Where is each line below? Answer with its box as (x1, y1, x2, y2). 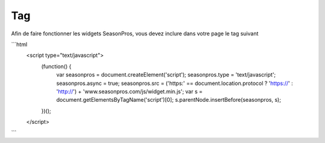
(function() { (41, 63, 72, 70)
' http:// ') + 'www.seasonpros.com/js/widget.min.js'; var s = (56, 87, 203, 95)
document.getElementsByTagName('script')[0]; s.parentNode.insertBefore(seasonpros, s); (56, 96, 281, 104)
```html (11, 41, 28, 48)
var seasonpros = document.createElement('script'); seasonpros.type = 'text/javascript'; (56, 71, 276, 78)
